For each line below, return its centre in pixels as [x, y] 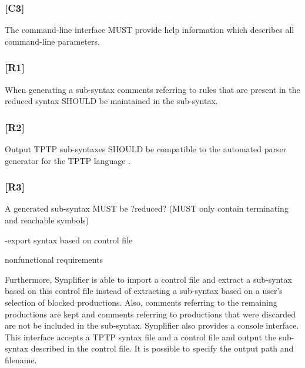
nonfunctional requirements [54, 260]
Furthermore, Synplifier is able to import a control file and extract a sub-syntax [148, 279]
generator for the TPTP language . [68, 160]
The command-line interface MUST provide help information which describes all [150, 30]
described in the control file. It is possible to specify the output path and [162, 348]
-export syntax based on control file [69, 240]
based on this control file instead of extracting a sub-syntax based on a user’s [144, 291]
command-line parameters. [52, 41]
